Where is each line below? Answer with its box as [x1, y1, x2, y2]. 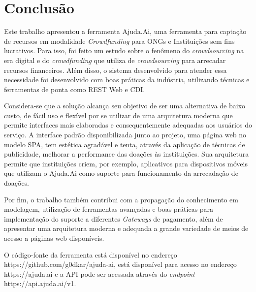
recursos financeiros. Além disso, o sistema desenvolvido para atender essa [4, 65, 227, 75]
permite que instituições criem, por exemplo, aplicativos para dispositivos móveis [4, 158, 248, 168]
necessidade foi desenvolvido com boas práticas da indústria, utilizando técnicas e [4, 74, 250, 85]
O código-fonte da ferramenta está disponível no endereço [4, 249, 177, 260]
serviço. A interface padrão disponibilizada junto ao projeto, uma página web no [4, 130, 246, 140]
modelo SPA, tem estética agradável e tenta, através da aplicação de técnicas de [4, 139, 245, 149]
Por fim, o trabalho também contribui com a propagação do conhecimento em [4, 194, 238, 204]
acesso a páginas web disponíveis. [4, 233, 104, 243]
